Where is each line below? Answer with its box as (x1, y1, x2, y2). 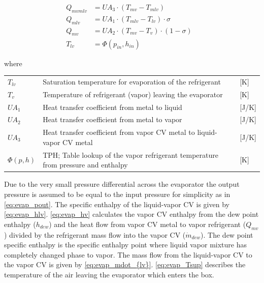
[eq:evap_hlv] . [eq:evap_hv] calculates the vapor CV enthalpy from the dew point (4, 209, 259, 219)
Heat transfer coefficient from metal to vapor (43, 114, 182, 125)
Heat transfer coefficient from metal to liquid (43, 101, 182, 112)
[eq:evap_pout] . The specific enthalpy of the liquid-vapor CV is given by (4, 199, 229, 209)
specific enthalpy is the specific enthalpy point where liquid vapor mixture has (4, 239, 247, 250)
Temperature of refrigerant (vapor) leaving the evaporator (43, 89, 223, 99)
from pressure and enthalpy (43, 159, 128, 170)
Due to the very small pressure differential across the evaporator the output (4, 179, 240, 189)
